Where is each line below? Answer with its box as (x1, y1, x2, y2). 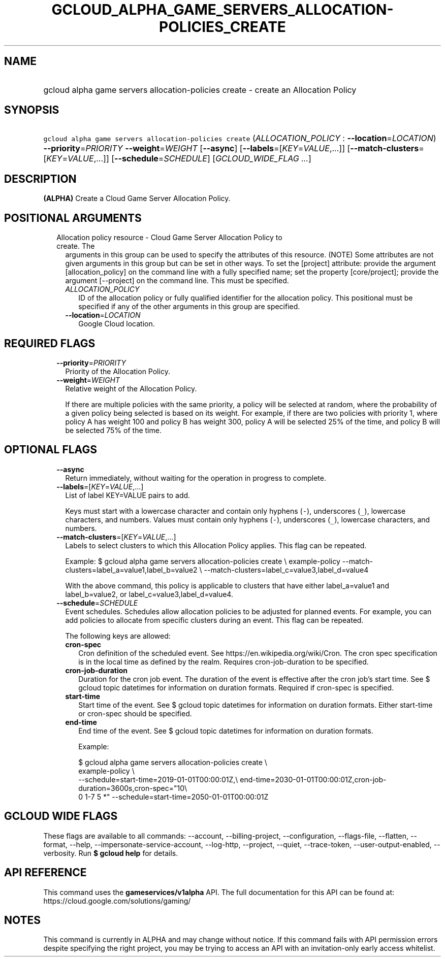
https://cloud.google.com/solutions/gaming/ (43, 896, 191, 905)
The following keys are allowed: (65, 631, 171, 640)
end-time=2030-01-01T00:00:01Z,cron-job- (240, 775, 387, 784)
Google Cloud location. (78, 319, 155, 328)
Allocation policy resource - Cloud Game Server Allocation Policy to (56, 233, 282, 242)
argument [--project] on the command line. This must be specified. (65, 276, 289, 285)
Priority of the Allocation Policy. (65, 367, 170, 376)
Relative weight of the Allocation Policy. (65, 384, 197, 393)
